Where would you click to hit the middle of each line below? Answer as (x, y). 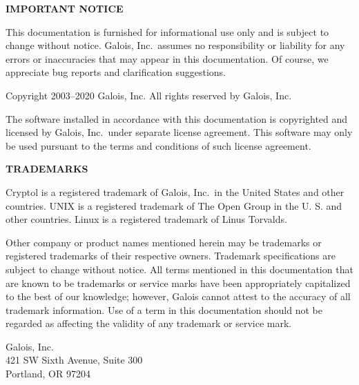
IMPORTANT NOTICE (65, 8)
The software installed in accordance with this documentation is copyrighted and (177, 118)
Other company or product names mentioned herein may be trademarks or (164, 242)
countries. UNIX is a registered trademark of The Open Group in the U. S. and (174, 205)
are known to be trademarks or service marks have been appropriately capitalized (178, 283)
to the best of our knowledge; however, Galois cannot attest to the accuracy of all (178, 296)
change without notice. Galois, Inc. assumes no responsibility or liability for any (175, 45)
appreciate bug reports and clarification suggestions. (116, 72)
